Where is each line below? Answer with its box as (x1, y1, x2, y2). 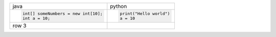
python (110, 3, 127, 9)
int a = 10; (22, 15, 51, 21)
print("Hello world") (120, 10, 170, 16)
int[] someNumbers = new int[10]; (22, 10, 103, 16)
